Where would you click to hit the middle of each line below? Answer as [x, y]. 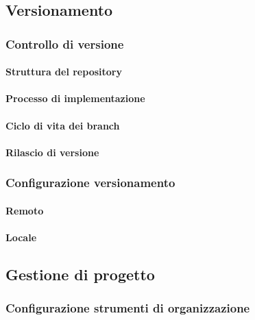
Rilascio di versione [52, 152]
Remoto [25, 210]
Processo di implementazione [75, 98]
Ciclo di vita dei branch [63, 125]
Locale [21, 237]
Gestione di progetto [80, 274]
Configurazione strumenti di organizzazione [128, 308]
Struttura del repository [64, 72]
